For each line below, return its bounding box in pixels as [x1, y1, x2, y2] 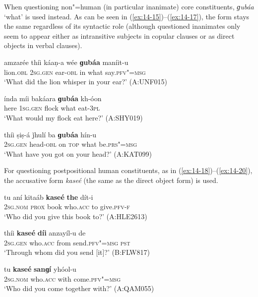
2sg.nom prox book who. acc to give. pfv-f [4, 201, 130, 212]
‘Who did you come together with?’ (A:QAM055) [4, 283, 154, 294]
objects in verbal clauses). [4, 40, 82, 51]
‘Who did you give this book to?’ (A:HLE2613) [4, 211, 147, 221]
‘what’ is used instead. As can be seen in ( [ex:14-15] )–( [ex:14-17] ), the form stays [4, 11, 250, 21]
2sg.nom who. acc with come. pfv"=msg [4, 273, 121, 284]
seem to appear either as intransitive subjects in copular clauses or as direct [4, 30, 235, 41]
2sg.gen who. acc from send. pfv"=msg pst [4, 237, 130, 247]
